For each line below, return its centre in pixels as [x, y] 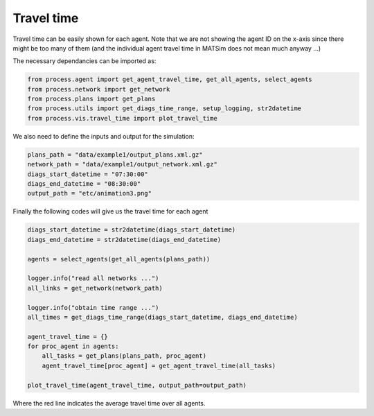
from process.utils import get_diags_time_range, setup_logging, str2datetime [164, 109]
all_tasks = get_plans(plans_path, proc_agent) [124, 356]
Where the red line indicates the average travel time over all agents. [109, 403]
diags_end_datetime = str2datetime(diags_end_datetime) [124, 240]
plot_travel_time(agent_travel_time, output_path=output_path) [137, 385]
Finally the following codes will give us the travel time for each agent [110, 211]
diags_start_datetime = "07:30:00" [88, 174]
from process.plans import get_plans [91, 99]
